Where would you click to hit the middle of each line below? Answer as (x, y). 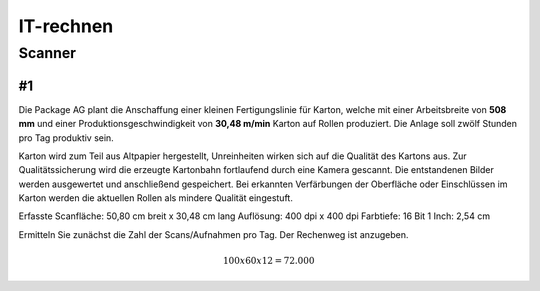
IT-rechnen (66, 26)
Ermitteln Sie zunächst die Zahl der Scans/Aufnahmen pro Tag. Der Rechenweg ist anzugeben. (213, 234)
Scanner (47, 53)
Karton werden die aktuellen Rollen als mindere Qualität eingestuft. (156, 198)
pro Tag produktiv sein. (66, 137)
